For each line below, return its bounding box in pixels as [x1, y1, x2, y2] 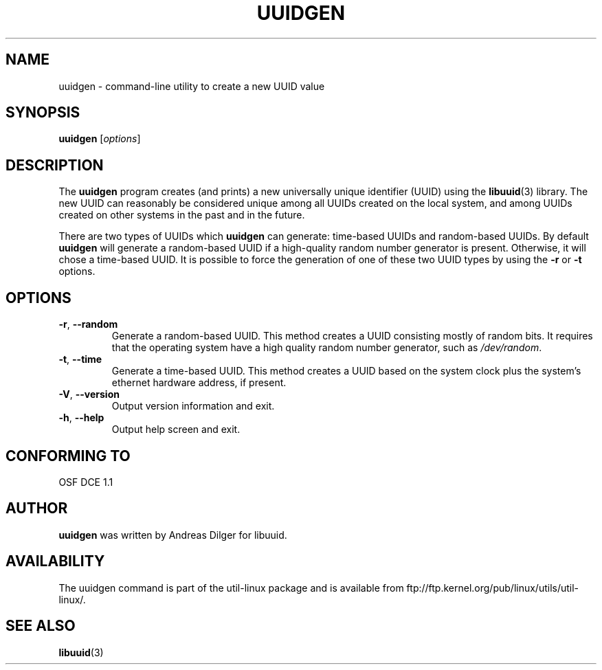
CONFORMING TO [5, 447, 131, 465]
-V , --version [58, 388, 120, 401]
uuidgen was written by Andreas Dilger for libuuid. [58, 528, 287, 541]
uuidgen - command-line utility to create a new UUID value [58, 80, 325, 92]
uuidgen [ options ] [58, 133, 141, 145]
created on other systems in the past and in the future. [58, 209, 305, 221]
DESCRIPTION [5, 156, 104, 174]
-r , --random [58, 318, 118, 331]
